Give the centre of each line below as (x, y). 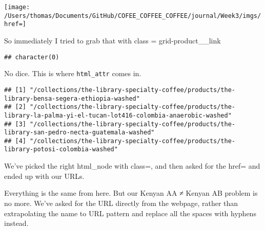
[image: (17, 7)
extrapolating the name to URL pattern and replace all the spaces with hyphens (130, 213)
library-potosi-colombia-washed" (61, 149)
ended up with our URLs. (44, 176)
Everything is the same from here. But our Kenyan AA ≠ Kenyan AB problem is (131, 193)
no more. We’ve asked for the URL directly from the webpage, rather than (121, 203)
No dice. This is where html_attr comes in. (73, 73)
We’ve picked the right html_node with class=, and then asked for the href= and (132, 166)
